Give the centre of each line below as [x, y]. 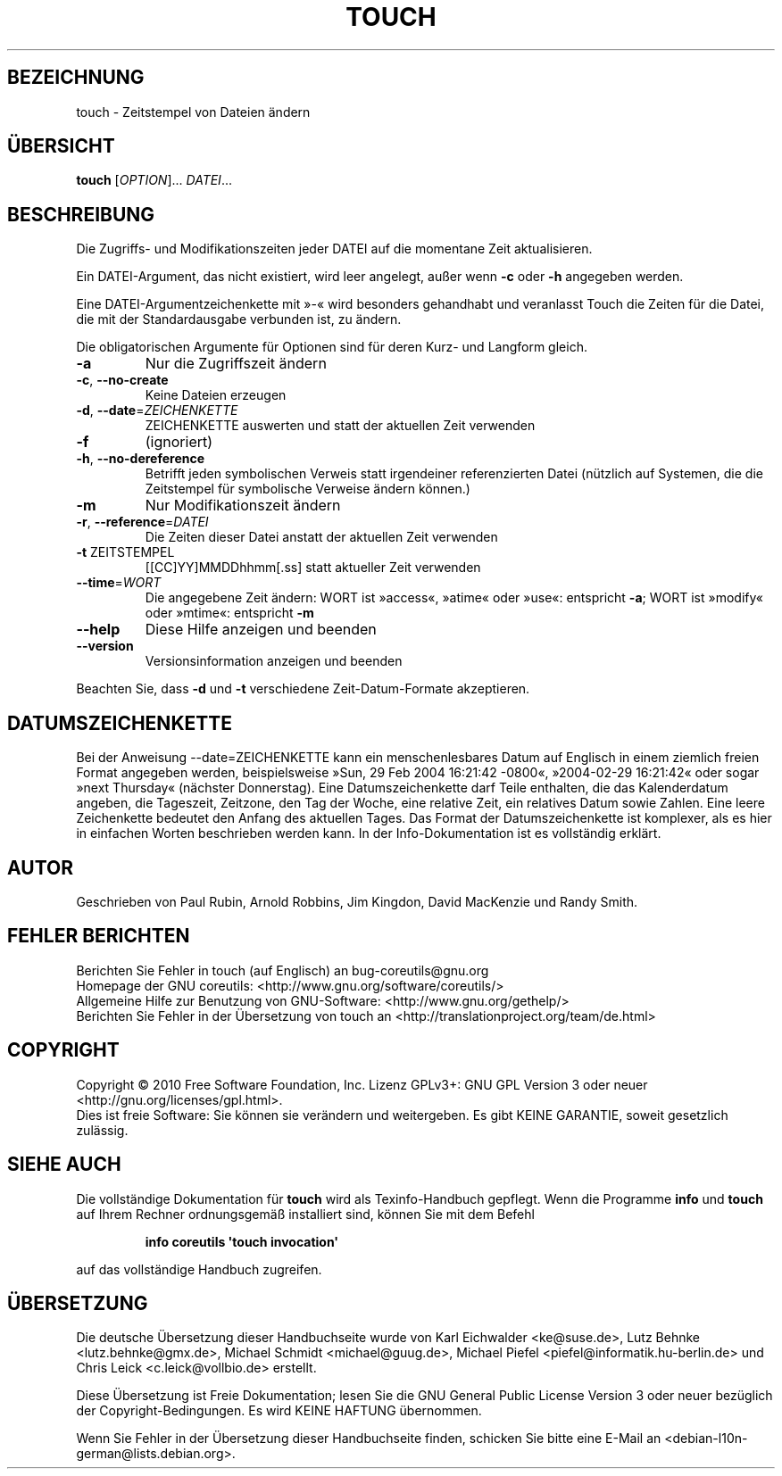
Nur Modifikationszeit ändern [243, 506]
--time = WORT [119, 583]
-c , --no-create [122, 380]
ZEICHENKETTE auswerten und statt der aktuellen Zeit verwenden [340, 426]
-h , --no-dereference [141, 459]
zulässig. [102, 1130]
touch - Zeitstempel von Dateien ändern [193, 112]
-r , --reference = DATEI [142, 522]
